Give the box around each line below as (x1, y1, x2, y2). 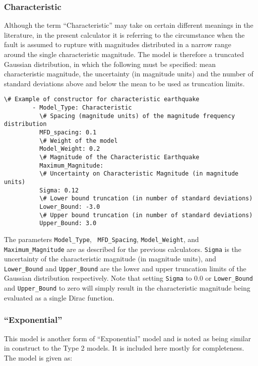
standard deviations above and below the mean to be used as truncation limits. (4, 78, 245, 88)
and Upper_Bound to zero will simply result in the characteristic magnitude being (4, 283, 251, 293)
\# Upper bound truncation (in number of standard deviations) (39, 211, 253, 219)
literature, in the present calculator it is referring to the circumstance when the (4, 29, 245, 40)
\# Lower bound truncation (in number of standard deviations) (39, 195, 253, 202)
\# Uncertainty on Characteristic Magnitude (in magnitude (39, 170, 239, 178)
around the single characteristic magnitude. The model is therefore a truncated (4, 49, 244, 59)
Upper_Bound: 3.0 (39, 220, 97, 227)
